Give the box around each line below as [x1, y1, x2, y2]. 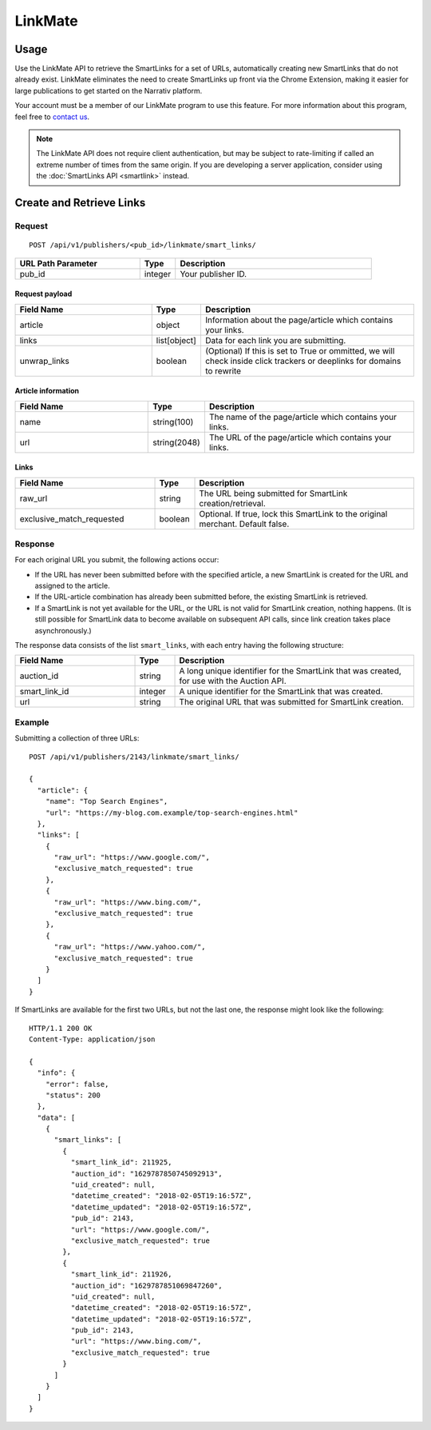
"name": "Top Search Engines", [45, 797, 168, 806]
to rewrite [204, 365, 242, 376]
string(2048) [152, 437, 200, 448]
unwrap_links [19, 355, 69, 366]
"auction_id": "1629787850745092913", [70, 1168, 223, 1178]
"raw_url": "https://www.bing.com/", [53, 897, 202, 907]
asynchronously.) [34, 625, 92, 635]
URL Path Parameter [19, 258, 97, 269]
